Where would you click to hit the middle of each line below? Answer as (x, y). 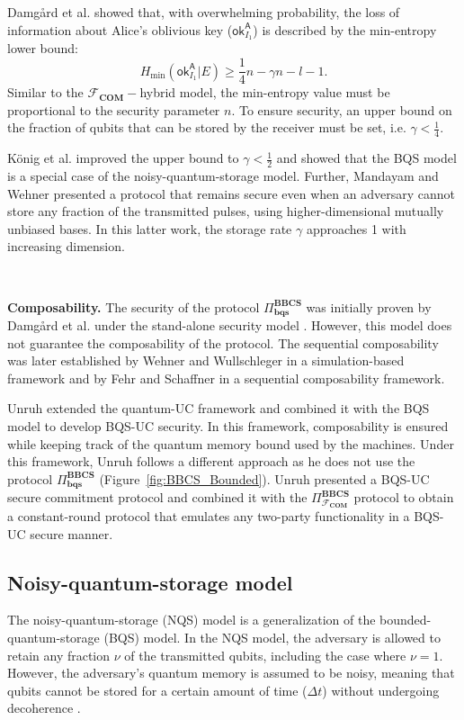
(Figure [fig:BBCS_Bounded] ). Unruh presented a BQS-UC (264, 478)
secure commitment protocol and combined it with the (157, 497)
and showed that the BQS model (366, 158)
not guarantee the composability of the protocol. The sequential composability (223, 342)
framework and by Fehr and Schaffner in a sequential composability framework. (226, 378)
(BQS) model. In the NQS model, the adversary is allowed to (272, 638)
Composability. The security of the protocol (134, 306)
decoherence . (44, 708)
